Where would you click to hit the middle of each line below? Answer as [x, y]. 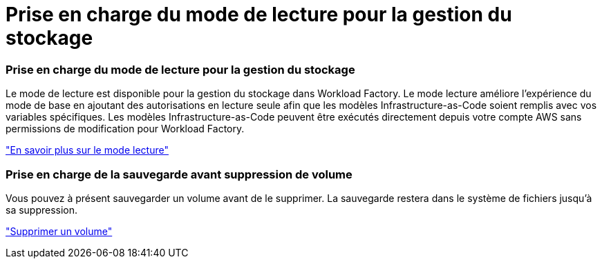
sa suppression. [42, 210]
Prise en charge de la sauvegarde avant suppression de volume [179, 174]
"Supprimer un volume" [59, 231]
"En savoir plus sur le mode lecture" [87, 150]
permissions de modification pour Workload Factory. [125, 129]
